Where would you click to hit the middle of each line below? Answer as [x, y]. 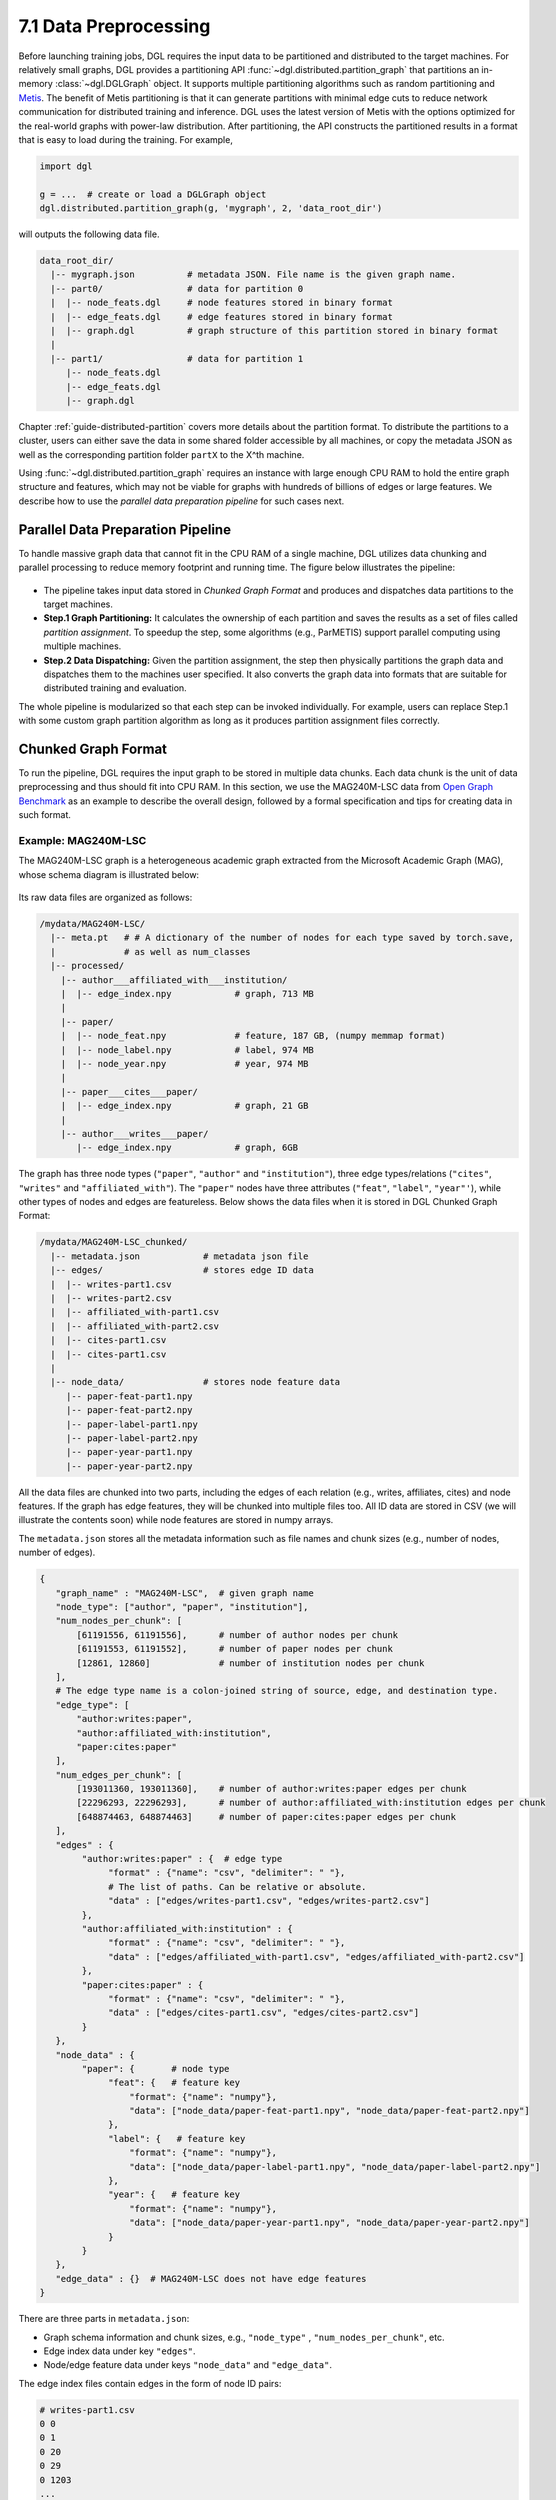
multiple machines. [82, 646]
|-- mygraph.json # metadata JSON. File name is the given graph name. [253, 274]
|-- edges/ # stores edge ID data [182, 1270]
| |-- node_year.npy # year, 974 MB [184, 1063]
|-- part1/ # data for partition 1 [177, 358]
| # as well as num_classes [150, 951]
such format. [45, 815]
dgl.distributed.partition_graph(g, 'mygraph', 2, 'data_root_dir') [211, 208]
